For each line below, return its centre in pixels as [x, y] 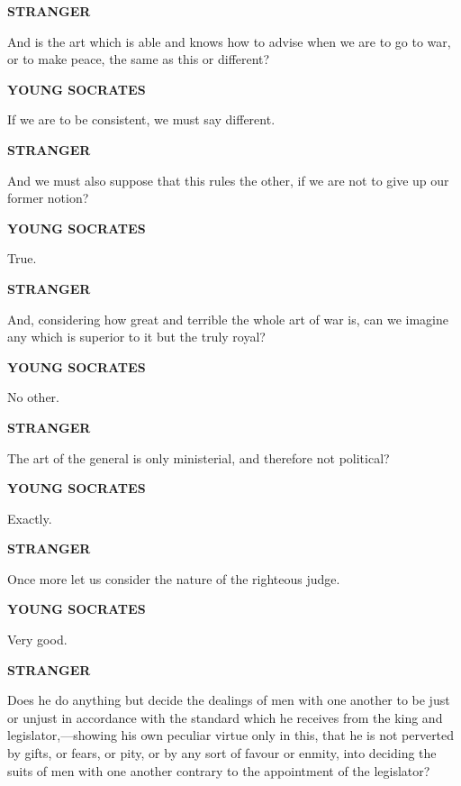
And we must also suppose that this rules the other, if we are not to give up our [228, 180]
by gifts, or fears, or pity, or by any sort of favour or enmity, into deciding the [222, 753]
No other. [33, 397]
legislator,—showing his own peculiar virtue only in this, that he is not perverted [231, 735]
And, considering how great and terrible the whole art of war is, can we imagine [228, 319]
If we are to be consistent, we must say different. [141, 119]
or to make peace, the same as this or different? [139, 59]
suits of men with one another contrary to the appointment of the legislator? [219, 770]
